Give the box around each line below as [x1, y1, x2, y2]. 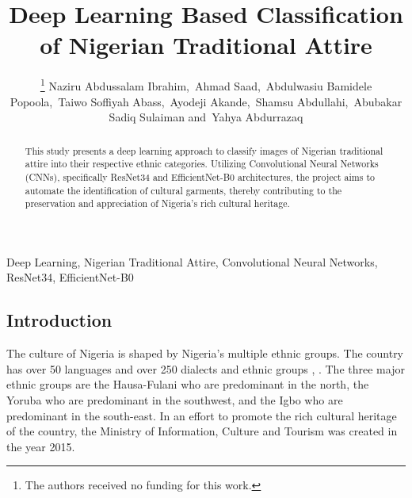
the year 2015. [6, 438, 75, 454]
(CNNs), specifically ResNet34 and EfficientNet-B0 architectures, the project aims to [25, 170, 375, 183]
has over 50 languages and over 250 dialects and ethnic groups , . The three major [6, 360, 405, 377]
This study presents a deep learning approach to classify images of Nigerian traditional [25, 144, 383, 157]
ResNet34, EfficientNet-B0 [6, 269, 134, 285]
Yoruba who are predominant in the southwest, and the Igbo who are [6, 392, 343, 408]
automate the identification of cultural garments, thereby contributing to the [25, 183, 342, 197]
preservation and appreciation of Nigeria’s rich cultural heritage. [25, 197, 290, 210]
